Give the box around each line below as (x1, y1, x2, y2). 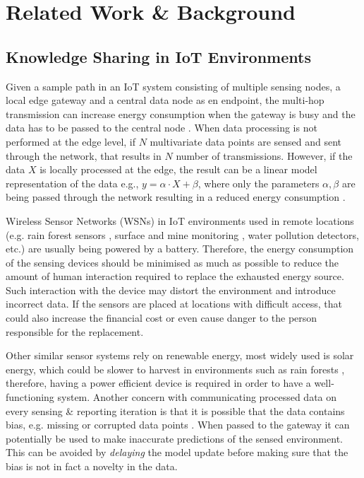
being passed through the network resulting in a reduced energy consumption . (6, 190, 346, 204)
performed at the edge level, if (6, 134, 136, 148)
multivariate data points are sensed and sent (150, 134, 342, 148)
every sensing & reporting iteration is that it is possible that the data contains (6, 403, 345, 418)
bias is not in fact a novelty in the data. (6, 459, 178, 474)
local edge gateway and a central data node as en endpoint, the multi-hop (6, 93, 324, 107)
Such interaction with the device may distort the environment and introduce (6, 282, 336, 297)
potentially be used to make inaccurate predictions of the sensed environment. (6, 431, 343, 445)
